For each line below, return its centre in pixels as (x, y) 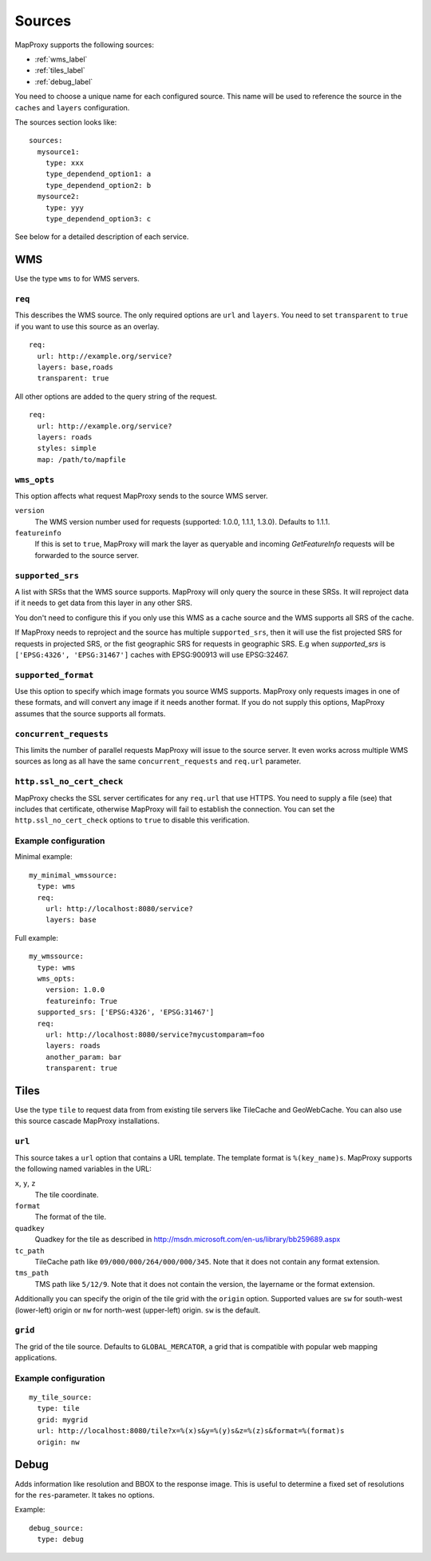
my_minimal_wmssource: (73, 875)
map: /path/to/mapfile (81, 459)
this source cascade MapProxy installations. (87, 1121)
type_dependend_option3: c (98, 219)
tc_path (30, 1250)
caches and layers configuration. (72, 107)
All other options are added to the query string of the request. (116, 396)
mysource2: (58, 197)
